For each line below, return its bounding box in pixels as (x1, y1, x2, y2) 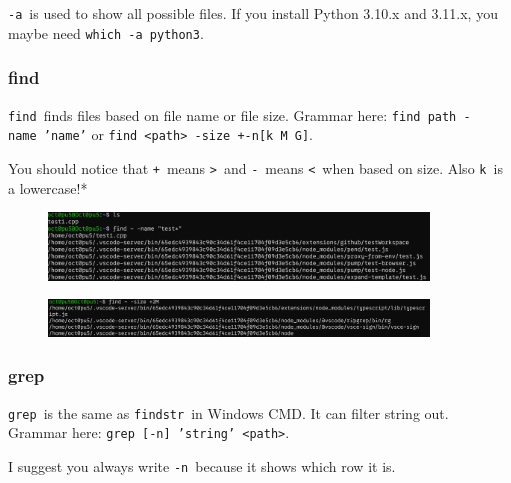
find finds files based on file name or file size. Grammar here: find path (8, 104, 457, 125)
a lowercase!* (8, 177, 88, 198)
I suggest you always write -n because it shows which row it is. (8, 456, 396, 476)
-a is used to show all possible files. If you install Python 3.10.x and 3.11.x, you (8, 3, 498, 23)
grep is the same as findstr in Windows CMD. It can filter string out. (8, 402, 449, 423)
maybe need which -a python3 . (8, 22, 204, 43)
